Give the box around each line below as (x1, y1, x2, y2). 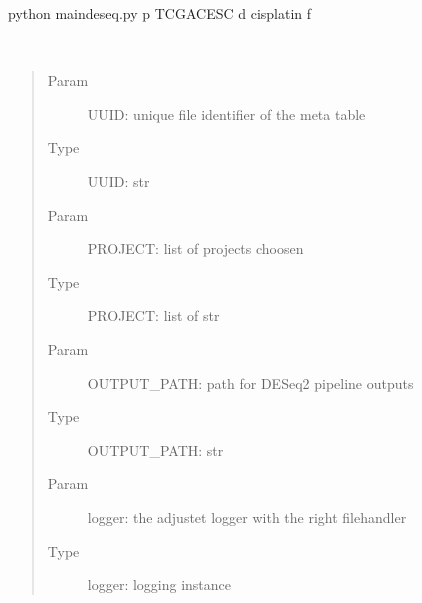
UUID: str (87, 170, 150, 191)
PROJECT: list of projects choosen (87, 238, 304, 259)
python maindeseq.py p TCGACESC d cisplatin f (8, 3, 312, 23)
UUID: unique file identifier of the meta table (87, 103, 366, 124)
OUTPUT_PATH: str (87, 439, 224, 460)
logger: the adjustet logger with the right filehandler (87, 506, 407, 527)
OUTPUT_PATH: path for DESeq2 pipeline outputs (87, 372, 414, 393)
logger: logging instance (87, 574, 232, 595)
